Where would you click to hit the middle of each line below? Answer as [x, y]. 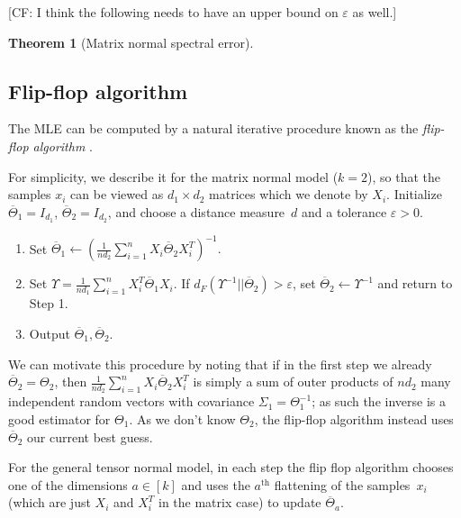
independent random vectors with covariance [131, 401]
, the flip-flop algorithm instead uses [354, 418]
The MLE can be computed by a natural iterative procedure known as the [213, 128]
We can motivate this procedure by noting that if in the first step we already [220, 364]
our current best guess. [90, 436]
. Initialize [414, 194]
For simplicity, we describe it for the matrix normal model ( [173, 176]
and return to [415, 283]
